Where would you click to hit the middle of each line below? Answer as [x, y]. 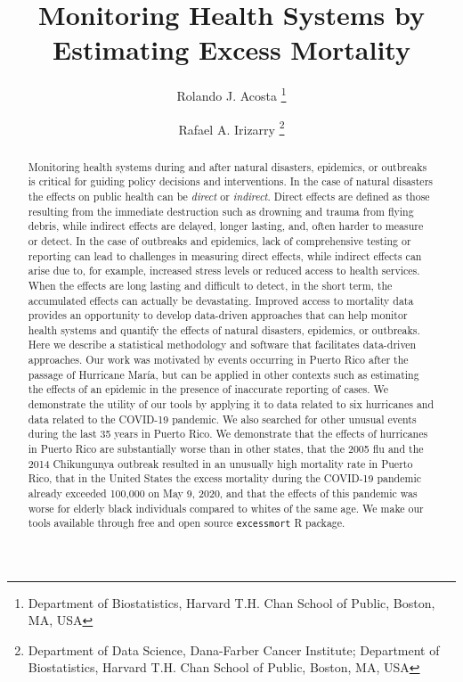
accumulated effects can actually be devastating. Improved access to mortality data [221, 300]
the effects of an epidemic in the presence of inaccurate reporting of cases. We [208, 389]
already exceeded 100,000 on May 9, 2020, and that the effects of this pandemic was [223, 493]
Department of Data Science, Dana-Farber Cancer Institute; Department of [234, 649]
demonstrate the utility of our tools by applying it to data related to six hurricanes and [231, 404]
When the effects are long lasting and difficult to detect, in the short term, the [210, 285]
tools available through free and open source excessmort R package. [187, 523]
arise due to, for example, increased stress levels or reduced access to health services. [224, 271]
